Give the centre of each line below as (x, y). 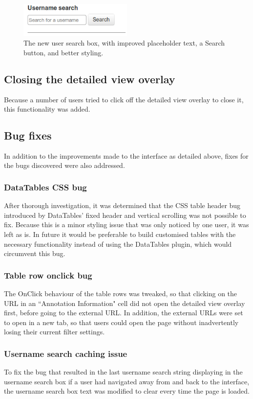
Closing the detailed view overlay (90, 79)
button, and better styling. (63, 52)
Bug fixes (28, 135)
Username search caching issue (66, 353)
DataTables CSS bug (45, 187)
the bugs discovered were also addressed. (64, 165)
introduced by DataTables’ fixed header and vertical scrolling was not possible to (125, 215)
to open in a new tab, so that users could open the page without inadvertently (121, 322)
